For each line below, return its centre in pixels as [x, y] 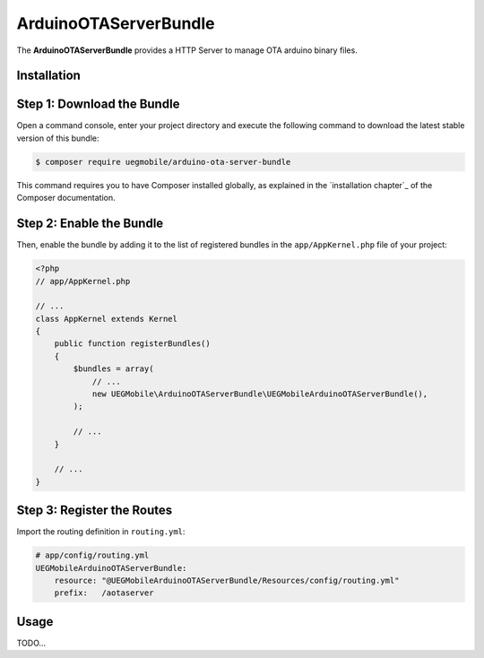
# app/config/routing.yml [92, 555]
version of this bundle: [58, 138]
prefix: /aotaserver [104, 593]
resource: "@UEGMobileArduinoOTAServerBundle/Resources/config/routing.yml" [227, 581]
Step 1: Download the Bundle [98, 104]
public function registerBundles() [132, 344]
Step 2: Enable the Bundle [90, 224]
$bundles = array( [113, 369]
